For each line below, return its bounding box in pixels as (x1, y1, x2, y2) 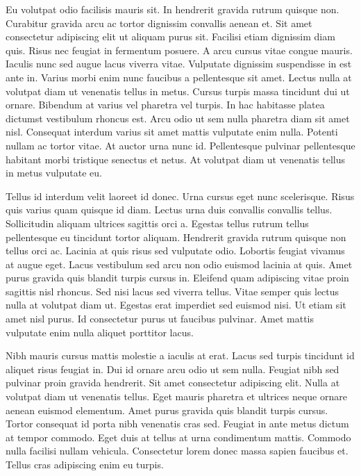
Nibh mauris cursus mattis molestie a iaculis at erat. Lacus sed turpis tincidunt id (6, 348, 355, 363)
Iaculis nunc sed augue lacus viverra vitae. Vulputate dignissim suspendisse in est (6, 56, 352, 71)
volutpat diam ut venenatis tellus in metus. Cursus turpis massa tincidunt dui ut (6, 83, 350, 98)
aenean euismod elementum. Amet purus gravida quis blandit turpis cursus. (6, 402, 328, 417)
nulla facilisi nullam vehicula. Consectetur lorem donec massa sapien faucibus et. (6, 443, 349, 458)
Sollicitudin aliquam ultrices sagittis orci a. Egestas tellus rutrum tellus (6, 215, 309, 230)
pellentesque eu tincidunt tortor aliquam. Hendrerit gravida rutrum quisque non (6, 229, 346, 244)
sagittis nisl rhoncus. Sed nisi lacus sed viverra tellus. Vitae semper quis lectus (6, 284, 339, 298)
